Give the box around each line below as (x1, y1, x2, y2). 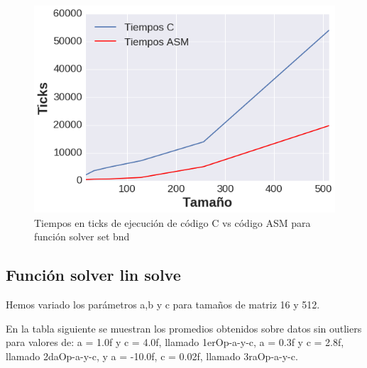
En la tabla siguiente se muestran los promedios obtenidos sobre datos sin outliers (6, 320, 362, 335)
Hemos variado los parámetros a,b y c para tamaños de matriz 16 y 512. (6, 297, 320, 312)
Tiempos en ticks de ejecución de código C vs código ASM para (34, 215, 311, 230)
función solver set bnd (34, 229, 130, 244)
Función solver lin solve (6, 264, 181, 286)
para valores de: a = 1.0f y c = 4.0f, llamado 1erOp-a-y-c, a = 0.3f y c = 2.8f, (6, 335, 344, 350)
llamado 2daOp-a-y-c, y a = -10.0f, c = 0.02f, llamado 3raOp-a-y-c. (6, 348, 298, 363)
